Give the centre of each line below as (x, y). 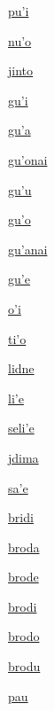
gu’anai (28, 249)
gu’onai (28, 159)
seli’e (21, 428)
